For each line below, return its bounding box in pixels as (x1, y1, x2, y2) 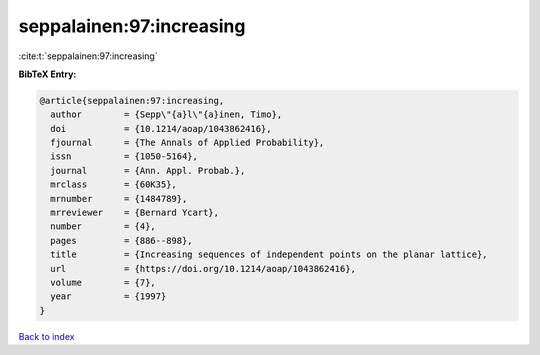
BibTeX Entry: (18, 68, 77, 80)
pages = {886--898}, (50, 235, 194, 246)
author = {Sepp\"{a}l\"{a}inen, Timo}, (50, 109, 283, 120)
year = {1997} (50, 291, 167, 302)
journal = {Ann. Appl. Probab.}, (50, 165, 246, 176)
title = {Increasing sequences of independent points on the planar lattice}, (50, 249, 489, 260)
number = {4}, (50, 221, 157, 232)
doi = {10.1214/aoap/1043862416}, (50, 123, 272, 134)
